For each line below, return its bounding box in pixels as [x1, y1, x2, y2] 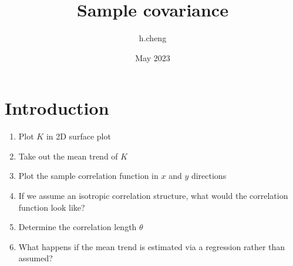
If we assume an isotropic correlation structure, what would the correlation [18, 189, 288, 202]
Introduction [5, 96, 109, 120]
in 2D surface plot [46, 130, 111, 142]
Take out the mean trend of [18, 149, 118, 162]
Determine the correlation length [18, 221, 137, 233]
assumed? [18, 252, 53, 264]
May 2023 [135, 51, 170, 64]
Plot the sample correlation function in [18, 169, 159, 182]
